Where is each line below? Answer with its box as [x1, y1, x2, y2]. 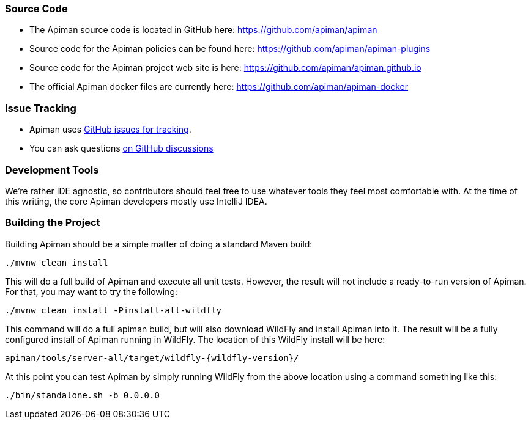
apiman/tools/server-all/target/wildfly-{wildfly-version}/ [5, 353, 299, 363]
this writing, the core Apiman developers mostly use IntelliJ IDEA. [5, 196, 267, 207]
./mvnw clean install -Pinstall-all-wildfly [5, 305, 222, 315]
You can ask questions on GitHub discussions [29, 143, 214, 154]
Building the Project [5, 216, 100, 229]
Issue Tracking [5, 101, 76, 114]
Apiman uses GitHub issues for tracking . [29, 124, 191, 135]
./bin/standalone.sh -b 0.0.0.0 [5, 390, 160, 400]
